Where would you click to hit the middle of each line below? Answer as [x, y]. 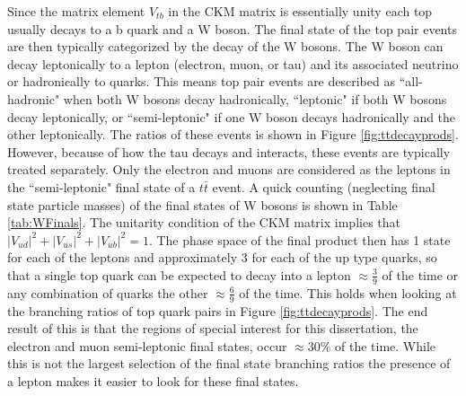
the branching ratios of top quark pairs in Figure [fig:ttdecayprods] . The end [218, 310]
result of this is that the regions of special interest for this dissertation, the [213, 328]
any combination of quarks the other [108, 292]
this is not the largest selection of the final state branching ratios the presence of [229, 363]
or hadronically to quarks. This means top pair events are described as [201, 81]
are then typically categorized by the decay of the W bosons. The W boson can [225, 46]
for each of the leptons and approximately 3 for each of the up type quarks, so [222, 257]
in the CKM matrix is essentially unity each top [300, 11]
